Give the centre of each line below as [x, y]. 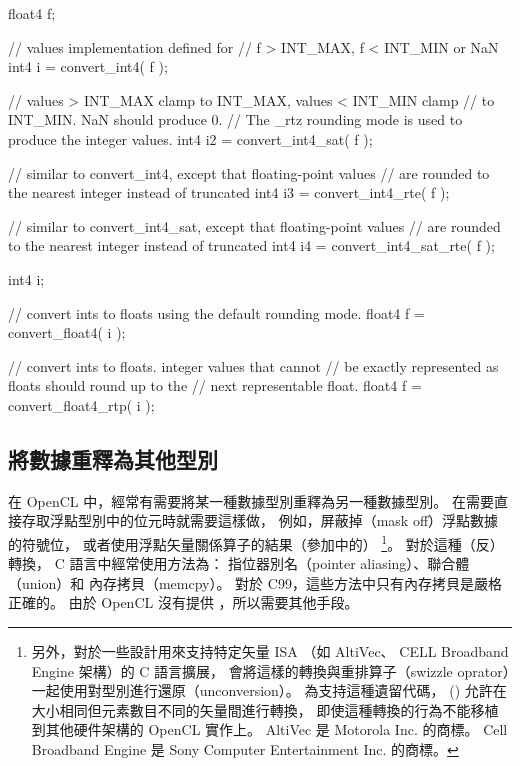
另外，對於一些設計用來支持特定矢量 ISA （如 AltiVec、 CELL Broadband [270, 650]
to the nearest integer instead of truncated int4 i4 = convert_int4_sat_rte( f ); [251, 245]
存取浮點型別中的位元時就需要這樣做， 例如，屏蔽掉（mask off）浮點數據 [260, 520]
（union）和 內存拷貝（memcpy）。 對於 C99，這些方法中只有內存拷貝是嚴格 [255, 582]
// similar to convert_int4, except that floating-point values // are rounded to [249, 172]
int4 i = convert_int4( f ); [88, 66]
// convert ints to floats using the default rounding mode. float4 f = [216, 312]
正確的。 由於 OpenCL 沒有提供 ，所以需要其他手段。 [183, 602]
